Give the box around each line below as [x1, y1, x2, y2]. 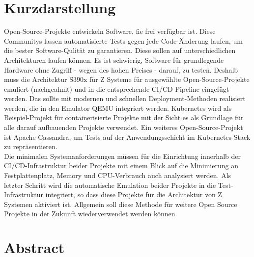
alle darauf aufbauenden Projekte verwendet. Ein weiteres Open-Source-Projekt [4, 122, 243, 132]
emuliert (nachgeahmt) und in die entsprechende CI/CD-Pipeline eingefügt [4, 83, 229, 94]
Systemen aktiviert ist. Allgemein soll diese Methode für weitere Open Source [4, 199, 237, 209]
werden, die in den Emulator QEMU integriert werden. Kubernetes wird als [4, 103, 232, 113]
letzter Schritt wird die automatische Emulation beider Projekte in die [4, 180, 216, 190]
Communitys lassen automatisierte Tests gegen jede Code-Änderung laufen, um [4, 35, 243, 46]
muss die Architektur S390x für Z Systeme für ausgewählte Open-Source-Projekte [4, 74, 250, 84]
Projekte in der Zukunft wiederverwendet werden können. [4, 208, 177, 219]
